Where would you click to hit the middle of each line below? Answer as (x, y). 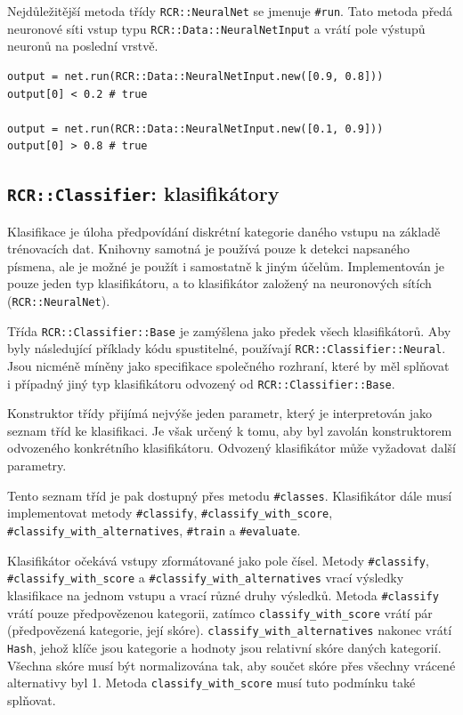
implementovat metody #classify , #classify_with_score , (170, 513)
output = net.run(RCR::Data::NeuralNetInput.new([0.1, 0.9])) (195, 129)
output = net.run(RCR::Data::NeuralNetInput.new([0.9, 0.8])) (195, 76)
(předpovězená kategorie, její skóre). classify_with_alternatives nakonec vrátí (230, 630)
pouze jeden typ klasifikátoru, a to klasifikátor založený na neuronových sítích (219, 283)
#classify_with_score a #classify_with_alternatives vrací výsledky (206, 578)
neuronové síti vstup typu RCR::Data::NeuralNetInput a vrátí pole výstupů (216, 28)
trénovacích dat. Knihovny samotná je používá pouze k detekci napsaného (209, 249)
